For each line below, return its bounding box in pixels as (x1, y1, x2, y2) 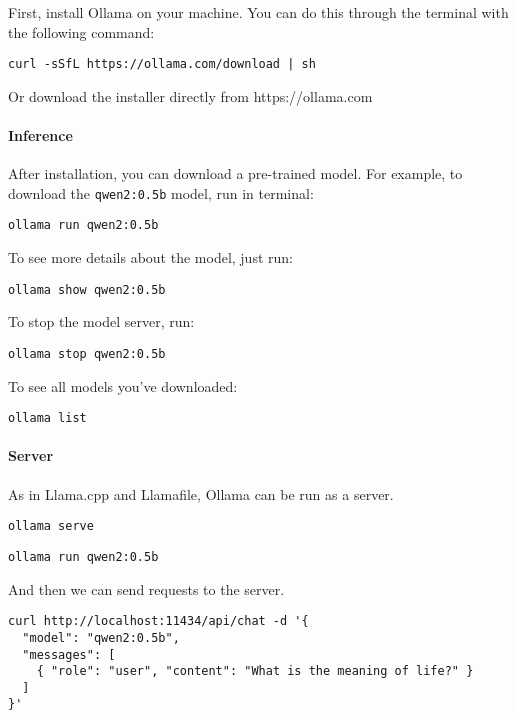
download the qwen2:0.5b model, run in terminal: (8, 182, 314, 203)
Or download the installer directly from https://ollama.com (8, 85, 373, 106)
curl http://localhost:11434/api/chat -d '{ (8, 614, 309, 629)
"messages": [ (22, 647, 116, 662)
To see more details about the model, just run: (8, 247, 293, 268)
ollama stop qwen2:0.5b (8, 346, 166, 361)
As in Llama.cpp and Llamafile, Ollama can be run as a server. (8, 483, 394, 504)
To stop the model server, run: (8, 311, 195, 332)
